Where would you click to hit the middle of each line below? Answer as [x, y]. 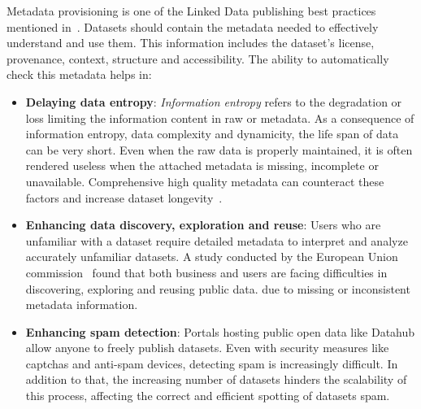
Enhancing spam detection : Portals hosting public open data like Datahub [220, 331]
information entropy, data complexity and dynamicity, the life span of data [212, 134]
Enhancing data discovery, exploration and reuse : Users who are [203, 225]
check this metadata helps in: [79, 74]
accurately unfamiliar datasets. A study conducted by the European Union [212, 257]
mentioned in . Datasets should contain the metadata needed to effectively [193, 26]
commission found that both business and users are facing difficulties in [206, 272]
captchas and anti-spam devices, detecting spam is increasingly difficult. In [212, 363]
